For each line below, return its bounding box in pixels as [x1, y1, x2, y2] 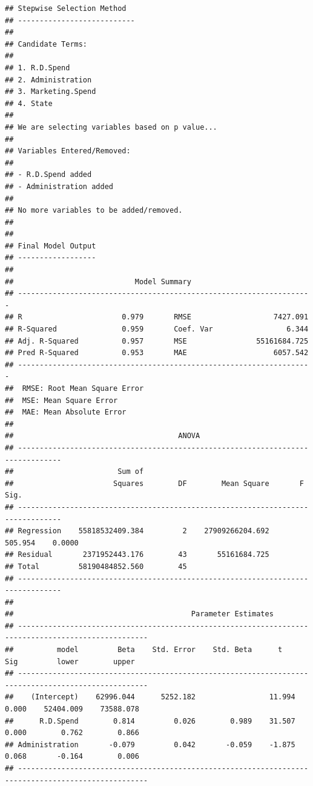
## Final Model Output [5, 241, 96, 250]
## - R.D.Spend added [5, 170, 92, 179]
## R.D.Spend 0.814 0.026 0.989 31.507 [5, 716, 295, 725]
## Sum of [5, 467, 144, 476]
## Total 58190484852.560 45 [5, 562, 187, 571]
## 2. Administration [5, 75, 92, 84]
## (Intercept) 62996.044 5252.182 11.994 [5, 693, 295, 702]
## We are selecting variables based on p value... [5, 122, 217, 132]
